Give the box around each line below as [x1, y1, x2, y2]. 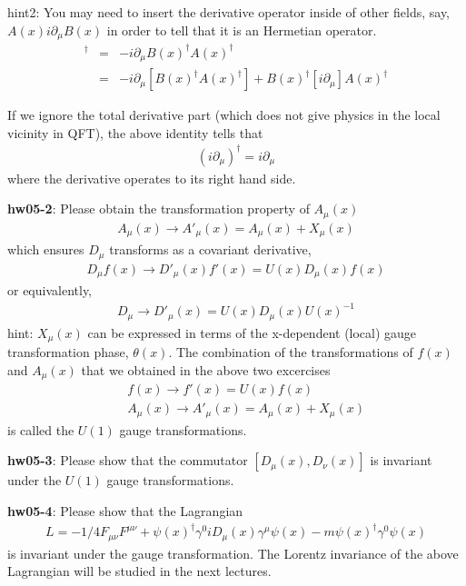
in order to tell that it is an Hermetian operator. [106, 20, 377, 39]
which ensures [7, 240, 84, 259]
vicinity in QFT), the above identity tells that [7, 123, 263, 142]
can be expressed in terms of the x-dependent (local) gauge [87, 323, 417, 342]
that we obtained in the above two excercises [81, 360, 331, 379]
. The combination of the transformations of [168, 343, 413, 362]
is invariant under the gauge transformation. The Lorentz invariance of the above [7, 543, 459, 562]
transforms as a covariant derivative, [109, 240, 312, 259]
